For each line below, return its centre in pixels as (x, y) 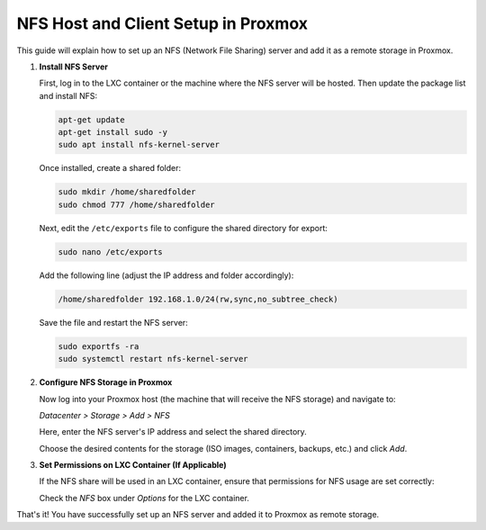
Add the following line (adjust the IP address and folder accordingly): (166, 275)
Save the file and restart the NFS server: (113, 322)
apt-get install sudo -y (113, 132)
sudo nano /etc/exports (111, 252)
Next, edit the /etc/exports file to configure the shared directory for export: (184, 228)
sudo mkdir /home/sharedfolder (127, 192)
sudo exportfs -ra (99, 346)
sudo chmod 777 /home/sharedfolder (136, 204)
